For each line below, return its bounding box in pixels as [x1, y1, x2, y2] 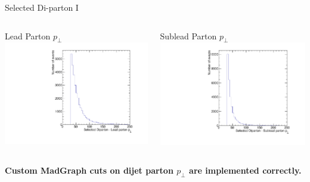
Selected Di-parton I [5, 1, 79, 13]
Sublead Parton [160, 29, 217, 42]
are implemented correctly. [189, 164, 302, 177]
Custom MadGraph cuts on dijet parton [5, 164, 173, 177]
